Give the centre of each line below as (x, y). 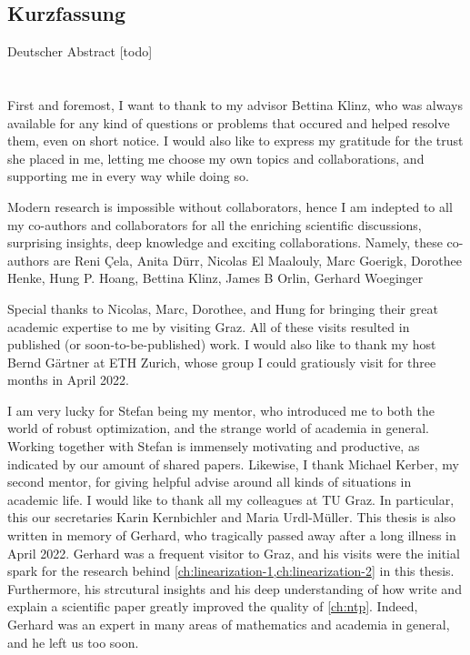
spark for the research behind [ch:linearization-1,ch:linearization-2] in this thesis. (231, 571)
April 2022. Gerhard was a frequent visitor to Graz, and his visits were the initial (234, 553)
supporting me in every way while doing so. (128, 176)
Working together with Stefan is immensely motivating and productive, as (214, 446)
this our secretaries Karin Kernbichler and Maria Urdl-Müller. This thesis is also (231, 517)
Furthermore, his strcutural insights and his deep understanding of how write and (235, 588)
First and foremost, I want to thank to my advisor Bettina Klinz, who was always (235, 104)
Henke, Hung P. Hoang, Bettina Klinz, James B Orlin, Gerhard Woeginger (215, 278)
